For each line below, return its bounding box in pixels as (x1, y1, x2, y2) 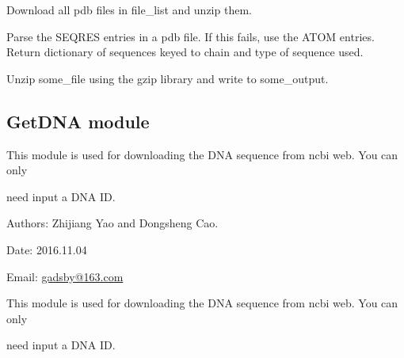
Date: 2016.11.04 (6, 241, 87, 257)
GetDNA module (6, 109, 150, 133)
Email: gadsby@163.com (6, 268, 124, 284)
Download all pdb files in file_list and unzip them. (6, 2, 252, 17)
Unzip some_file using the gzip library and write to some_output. (6, 70, 329, 86)
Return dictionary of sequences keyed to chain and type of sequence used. (6, 44, 364, 60)
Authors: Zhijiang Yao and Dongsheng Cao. (6, 215, 219, 231)
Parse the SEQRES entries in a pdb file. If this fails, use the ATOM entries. (6, 28, 375, 44)
